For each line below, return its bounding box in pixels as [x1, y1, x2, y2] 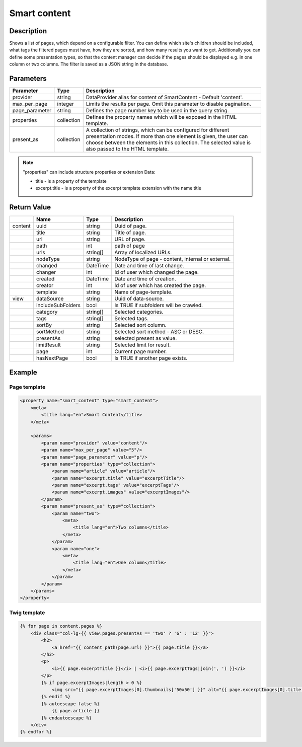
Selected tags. [114, 315, 148, 322]
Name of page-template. [114, 288, 173, 295]
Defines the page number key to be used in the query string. [86, 107, 229, 114]
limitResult [36, 341, 61, 348]
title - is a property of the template [35, 178, 107, 184]
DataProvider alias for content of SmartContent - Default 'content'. [86, 94, 243, 101]
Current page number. [114, 348, 167, 355]
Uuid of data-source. [114, 295, 164, 302]
